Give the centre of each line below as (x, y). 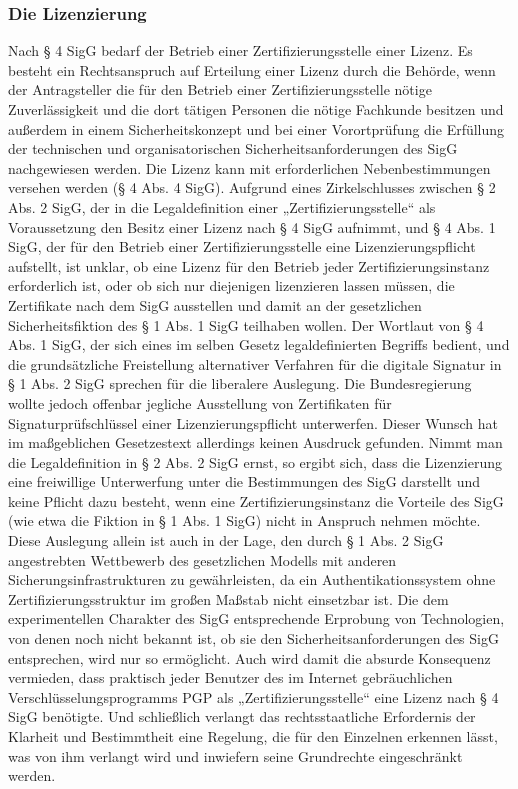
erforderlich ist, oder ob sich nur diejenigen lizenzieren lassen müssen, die (231, 285)
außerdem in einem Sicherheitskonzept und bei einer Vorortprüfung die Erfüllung (256, 128)
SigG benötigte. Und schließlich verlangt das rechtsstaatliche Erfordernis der (242, 716)
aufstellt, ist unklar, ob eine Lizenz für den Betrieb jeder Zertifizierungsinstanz (249, 265)
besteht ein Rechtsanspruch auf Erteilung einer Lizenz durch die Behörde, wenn (252, 69)
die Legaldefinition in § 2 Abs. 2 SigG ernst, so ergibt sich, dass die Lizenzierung (255, 461)
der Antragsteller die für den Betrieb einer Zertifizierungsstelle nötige (220, 89)
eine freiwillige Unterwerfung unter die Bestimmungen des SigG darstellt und (244, 481)
